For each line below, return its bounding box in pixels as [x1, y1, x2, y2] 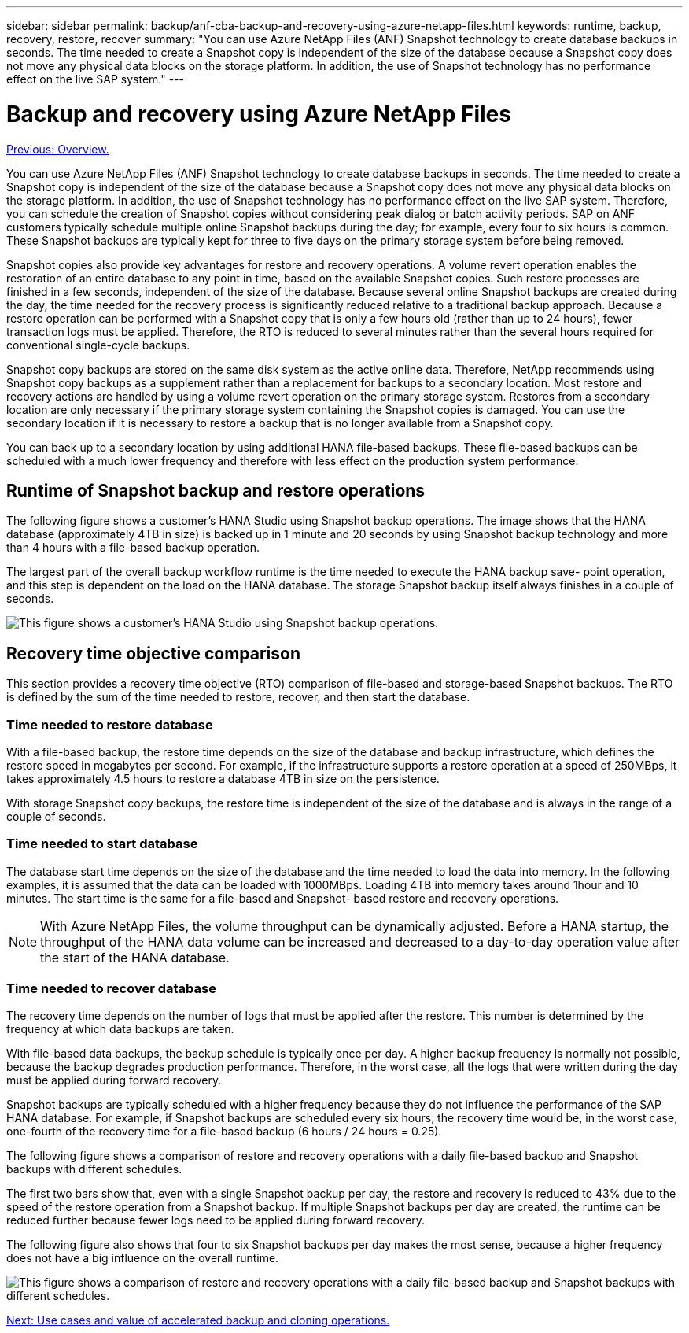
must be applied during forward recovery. [6, 1073, 222, 1087]
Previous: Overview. [6, 142, 109, 156]
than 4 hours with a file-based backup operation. [6, 541, 260, 555]
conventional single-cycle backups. [6, 338, 190, 352]
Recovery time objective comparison [6, 643, 300, 663]
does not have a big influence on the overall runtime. [6, 1251, 279, 1265]
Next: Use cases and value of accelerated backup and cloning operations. [6, 1313, 390, 1327]
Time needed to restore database [6, 716, 213, 733]
